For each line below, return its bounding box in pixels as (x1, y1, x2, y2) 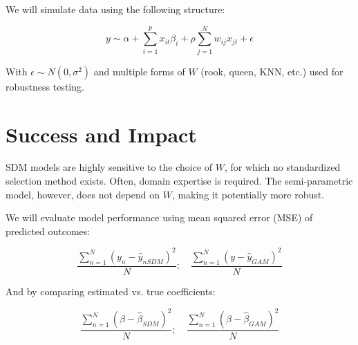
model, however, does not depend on (6, 187, 160, 201)
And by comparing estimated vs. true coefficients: (6, 283, 216, 298)
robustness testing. (6, 79, 84, 93)
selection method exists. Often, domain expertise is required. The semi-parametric (6, 174, 353, 188)
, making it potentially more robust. (171, 187, 325, 201)
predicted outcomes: (6, 223, 91, 238)
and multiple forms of (93, 64, 185, 78)
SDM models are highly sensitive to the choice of (6, 160, 213, 174)
